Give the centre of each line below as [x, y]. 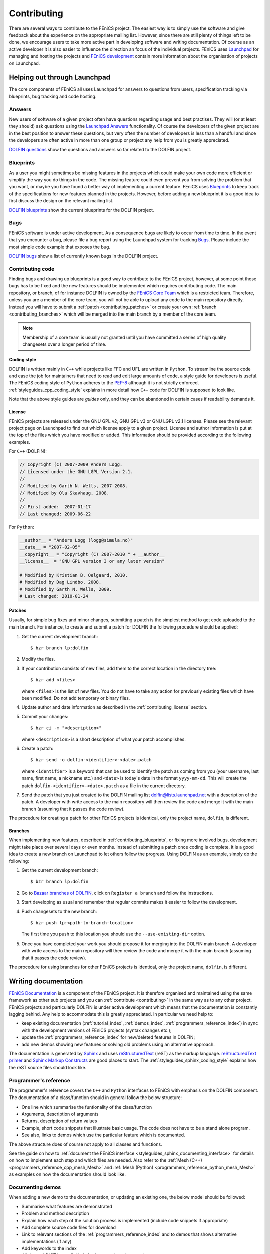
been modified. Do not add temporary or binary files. [76, 698]
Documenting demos [35, 1187]
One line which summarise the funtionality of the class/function [87, 1107]
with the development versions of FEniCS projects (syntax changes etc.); [97, 1030]
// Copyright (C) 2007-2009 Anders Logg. [71, 465]
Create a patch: [38, 748]
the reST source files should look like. [48, 1067]
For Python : [22, 527]
